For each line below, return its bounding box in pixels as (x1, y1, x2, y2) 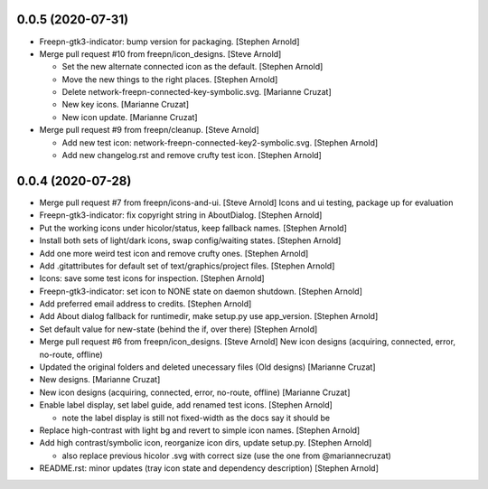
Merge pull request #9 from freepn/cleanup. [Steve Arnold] (39, 125, 259, 136)
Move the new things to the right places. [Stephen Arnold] (61, 73, 278, 85)
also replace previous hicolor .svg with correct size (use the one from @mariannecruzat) (61, 450, 392, 461)
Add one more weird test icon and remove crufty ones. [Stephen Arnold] (39, 248, 309, 259)
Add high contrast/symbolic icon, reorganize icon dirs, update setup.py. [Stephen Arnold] (39, 437, 372, 448)
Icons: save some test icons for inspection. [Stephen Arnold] (39, 273, 266, 284)
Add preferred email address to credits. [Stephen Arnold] (39, 298, 252, 309)
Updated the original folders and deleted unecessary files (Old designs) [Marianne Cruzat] (39, 362, 376, 372)
